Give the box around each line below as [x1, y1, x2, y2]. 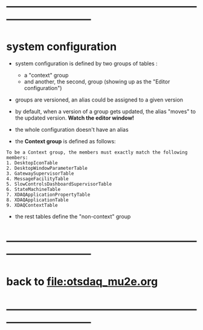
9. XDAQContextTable [6, 202, 59, 209]
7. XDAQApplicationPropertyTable [6, 192, 91, 198]
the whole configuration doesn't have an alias [14, 126, 129, 134]
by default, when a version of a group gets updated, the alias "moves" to [14, 108, 196, 115]
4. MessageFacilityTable [6, 176, 69, 182]
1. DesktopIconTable [6, 160, 59, 166]
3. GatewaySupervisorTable [6, 170, 74, 177]
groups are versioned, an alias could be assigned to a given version [14, 96, 183, 103]
